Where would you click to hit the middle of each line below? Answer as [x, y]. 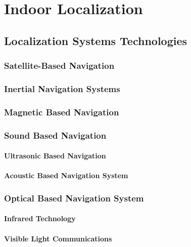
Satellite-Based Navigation [59, 66]
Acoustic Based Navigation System [66, 175]
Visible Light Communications [58, 238]
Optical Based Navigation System [74, 198]
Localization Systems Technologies [96, 40]
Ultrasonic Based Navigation [55, 156]
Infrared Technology [40, 218]
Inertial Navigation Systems [62, 88]
